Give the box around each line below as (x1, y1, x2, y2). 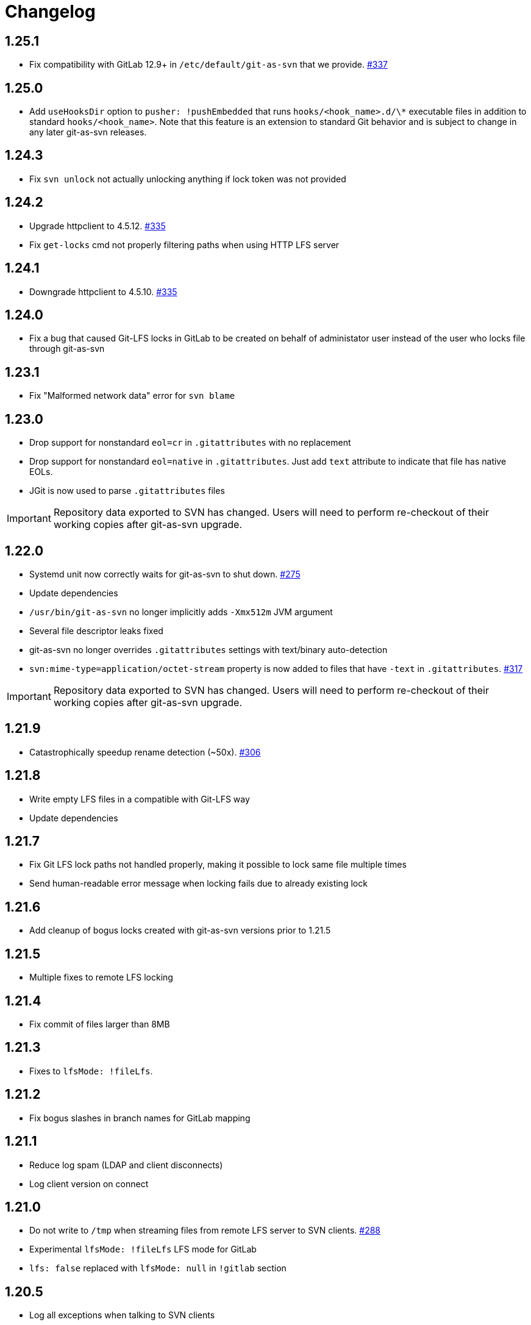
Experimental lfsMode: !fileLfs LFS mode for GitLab (29, 1244, 257, 1255)
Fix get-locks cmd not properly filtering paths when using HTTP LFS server (29, 239, 340, 250)
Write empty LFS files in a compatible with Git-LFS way (29, 793, 250, 804)
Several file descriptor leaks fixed (29, 625, 163, 636)
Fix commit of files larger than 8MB (29, 1018, 170, 1029)
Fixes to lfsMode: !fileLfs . (29, 1065, 153, 1076)
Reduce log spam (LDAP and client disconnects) (29, 1159, 223, 1170)
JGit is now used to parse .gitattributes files (29, 485, 225, 496)
